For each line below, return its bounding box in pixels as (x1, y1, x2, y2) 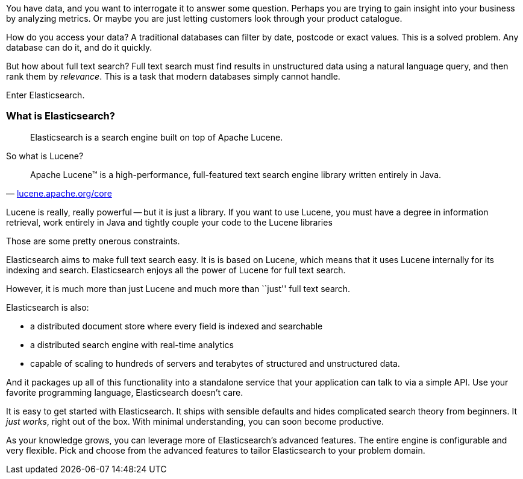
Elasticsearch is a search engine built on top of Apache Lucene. (30, 132, 283, 142)
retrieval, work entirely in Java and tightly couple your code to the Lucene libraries (6, 217, 333, 227)
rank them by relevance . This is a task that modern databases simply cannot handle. (6, 71, 340, 81)
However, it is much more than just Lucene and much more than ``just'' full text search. (6, 283, 351, 294)
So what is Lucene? (6, 150, 84, 161)
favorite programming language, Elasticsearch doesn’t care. (6, 387, 243, 398)
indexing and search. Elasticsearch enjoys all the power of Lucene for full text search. (6, 264, 346, 275)
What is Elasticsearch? (6, 110, 115, 122)
